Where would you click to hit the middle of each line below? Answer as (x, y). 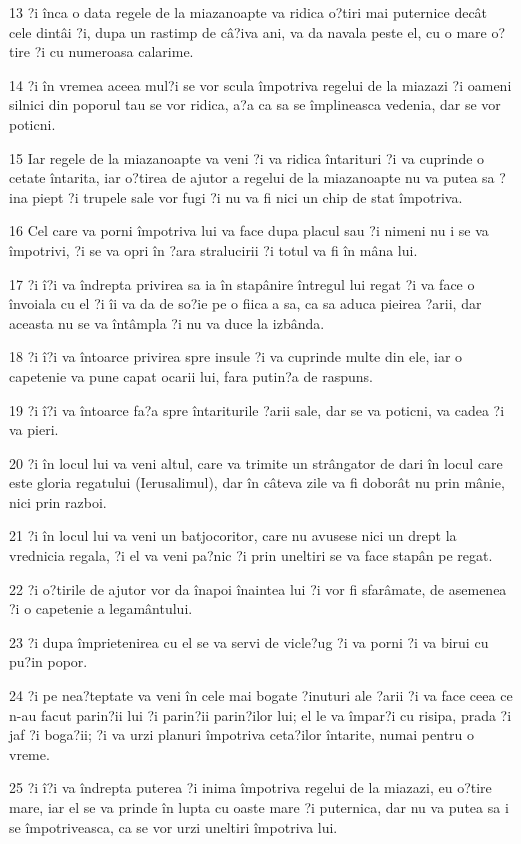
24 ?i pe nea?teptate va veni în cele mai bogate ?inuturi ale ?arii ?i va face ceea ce (261, 695)
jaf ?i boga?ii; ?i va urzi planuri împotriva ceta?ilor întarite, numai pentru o (242, 734)
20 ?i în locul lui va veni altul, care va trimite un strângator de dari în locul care (256, 462)
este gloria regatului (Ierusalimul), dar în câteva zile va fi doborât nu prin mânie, (257, 482)
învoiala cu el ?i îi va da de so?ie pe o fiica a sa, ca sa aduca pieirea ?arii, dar (245, 303)
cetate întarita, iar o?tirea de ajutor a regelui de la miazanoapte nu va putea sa (252, 177)
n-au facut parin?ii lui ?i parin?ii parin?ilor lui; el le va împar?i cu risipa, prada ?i (260, 714)
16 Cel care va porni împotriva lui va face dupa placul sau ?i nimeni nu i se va (249, 230)
